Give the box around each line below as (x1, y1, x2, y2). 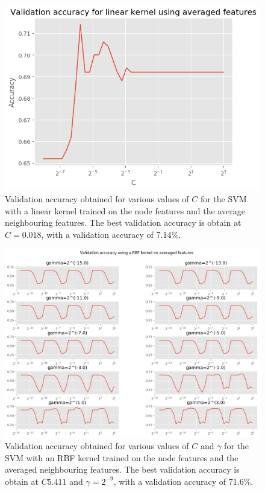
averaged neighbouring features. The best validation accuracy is (5, 463, 240, 476)
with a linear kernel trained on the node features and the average (5, 204, 245, 217)
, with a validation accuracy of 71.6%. (113, 474, 254, 487)
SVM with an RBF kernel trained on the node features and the (5, 451, 238, 464)
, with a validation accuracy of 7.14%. (41, 228, 181, 240)
